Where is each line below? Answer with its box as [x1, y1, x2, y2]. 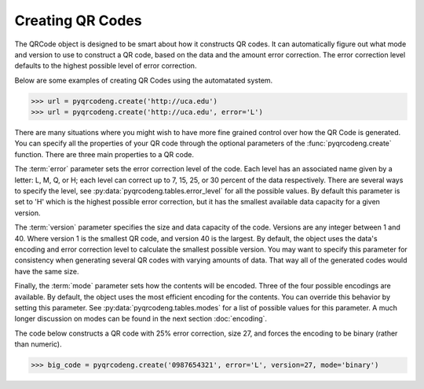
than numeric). [14, 339, 62, 349]
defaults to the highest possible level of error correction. [14, 61, 197, 71]
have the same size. [14, 266, 79, 276]
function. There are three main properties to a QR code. [14, 149, 194, 159]
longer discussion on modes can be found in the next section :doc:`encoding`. [14, 314, 267, 324]
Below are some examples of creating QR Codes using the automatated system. [14, 75, 273, 85]
